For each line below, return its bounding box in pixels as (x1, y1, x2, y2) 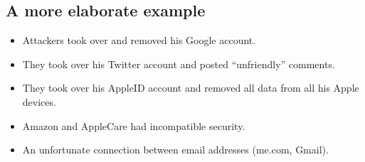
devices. (22, 94, 56, 109)
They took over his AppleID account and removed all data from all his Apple (22, 80, 359, 95)
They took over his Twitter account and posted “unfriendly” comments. (22, 56, 335, 71)
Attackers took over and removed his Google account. (22, 33, 256, 48)
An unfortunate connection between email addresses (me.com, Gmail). (22, 142, 329, 157)
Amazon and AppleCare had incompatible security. (22, 118, 245, 133)
